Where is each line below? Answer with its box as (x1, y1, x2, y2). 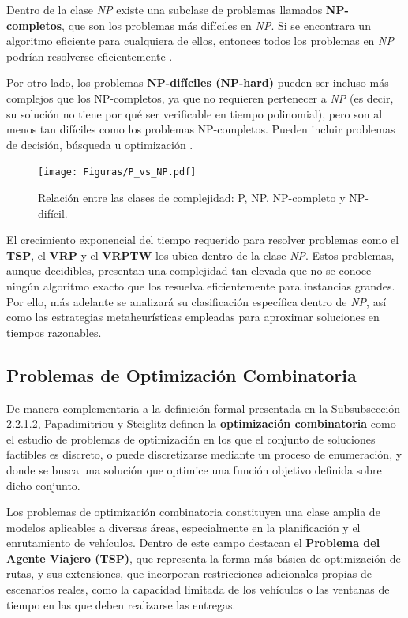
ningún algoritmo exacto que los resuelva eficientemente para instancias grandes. (6, 277, 395, 294)
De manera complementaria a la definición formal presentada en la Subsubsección (6, 399, 401, 416)
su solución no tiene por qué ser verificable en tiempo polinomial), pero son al (6, 105, 383, 122)
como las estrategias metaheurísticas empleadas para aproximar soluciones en (6, 309, 380, 325)
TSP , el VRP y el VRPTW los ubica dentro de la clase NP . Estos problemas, (6, 246, 395, 263)
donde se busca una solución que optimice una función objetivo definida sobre (6, 461, 382, 478)
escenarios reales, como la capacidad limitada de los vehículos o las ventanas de (6, 581, 390, 597)
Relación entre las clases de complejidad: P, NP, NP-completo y (38, 189, 346, 205)
